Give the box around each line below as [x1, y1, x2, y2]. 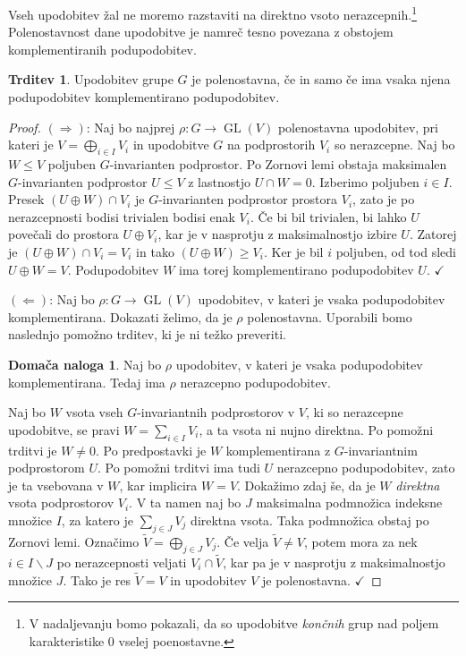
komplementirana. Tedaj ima [8, 372, 165, 391]
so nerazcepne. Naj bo [334, 135, 455, 154]
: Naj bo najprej [86, 117, 175, 136]
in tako [136, 242, 174, 260]
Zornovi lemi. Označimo [8, 532, 140, 550]
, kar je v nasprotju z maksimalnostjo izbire [157, 225, 397, 243]
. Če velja [216, 532, 269, 550]
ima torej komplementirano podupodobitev [179, 260, 414, 278]
